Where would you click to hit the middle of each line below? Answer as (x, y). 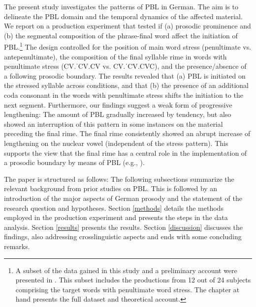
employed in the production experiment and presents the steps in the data (116, 217)
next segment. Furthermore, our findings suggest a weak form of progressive (118, 104)
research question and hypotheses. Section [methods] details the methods (114, 208)
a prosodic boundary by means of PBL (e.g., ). (74, 162)
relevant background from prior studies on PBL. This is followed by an (111, 188)
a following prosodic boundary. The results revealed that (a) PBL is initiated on (125, 75)
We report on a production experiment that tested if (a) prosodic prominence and (128, 26)
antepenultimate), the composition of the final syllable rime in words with (115, 56)
